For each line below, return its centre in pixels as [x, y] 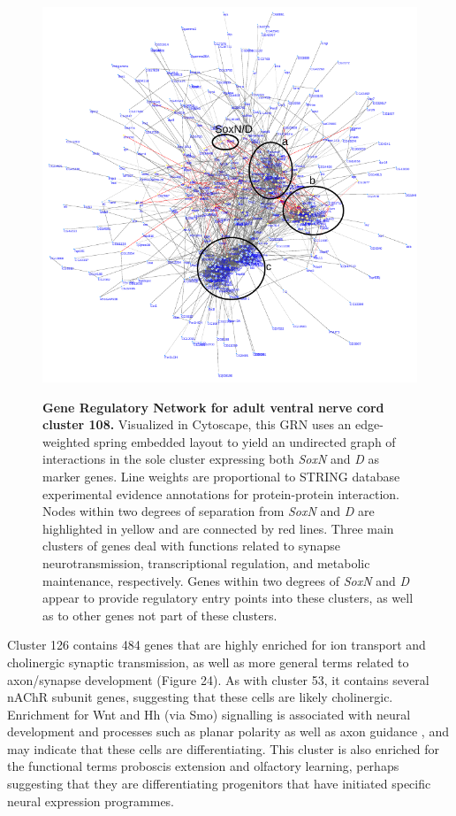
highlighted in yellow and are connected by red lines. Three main [218, 528]
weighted [66, 441]
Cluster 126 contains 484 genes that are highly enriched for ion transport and [217, 645]
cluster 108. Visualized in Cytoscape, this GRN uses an [197, 424]
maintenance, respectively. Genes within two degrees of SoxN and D [226, 580]
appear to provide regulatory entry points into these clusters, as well [228, 598]
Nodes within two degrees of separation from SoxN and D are [209, 511]
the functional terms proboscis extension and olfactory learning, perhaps [203, 766]
